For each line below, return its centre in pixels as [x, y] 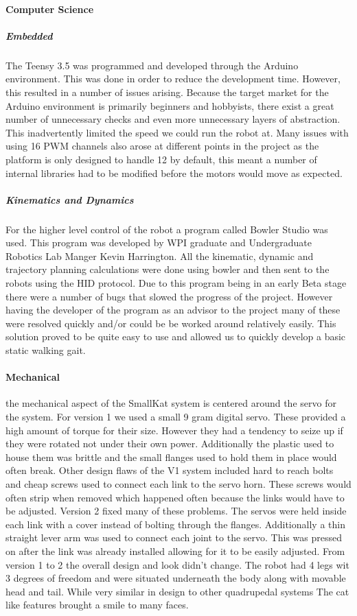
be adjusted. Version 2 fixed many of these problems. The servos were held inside [176, 511]
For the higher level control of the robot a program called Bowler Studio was [167, 229]
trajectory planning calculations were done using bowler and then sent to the [168, 269]
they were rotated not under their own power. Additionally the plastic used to [170, 443]
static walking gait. [46, 350]
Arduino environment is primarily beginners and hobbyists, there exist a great [170, 105]
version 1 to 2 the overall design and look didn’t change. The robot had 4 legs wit [177, 564]
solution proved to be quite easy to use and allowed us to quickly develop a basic [176, 336]
